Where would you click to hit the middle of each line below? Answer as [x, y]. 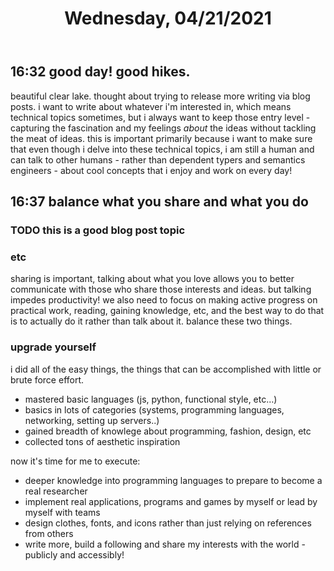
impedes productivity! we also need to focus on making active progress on [164, 300]
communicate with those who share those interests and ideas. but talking [161, 289]
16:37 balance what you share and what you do [159, 201]
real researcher [56, 491]
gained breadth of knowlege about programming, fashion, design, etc [168, 431]
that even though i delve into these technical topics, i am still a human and [162, 149]
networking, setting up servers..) [92, 420]
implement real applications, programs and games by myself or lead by [171, 501]
